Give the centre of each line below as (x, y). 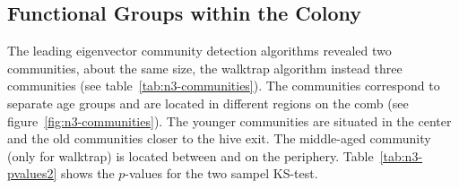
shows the (87, 173)
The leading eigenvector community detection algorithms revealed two (199, 51)
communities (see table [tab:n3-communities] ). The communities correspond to (224, 86)
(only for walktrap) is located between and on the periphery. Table (191, 155)
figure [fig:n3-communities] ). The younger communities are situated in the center (229, 120)
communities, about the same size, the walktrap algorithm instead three (205, 68)
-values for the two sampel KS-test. (221, 173)
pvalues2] (32, 173)
